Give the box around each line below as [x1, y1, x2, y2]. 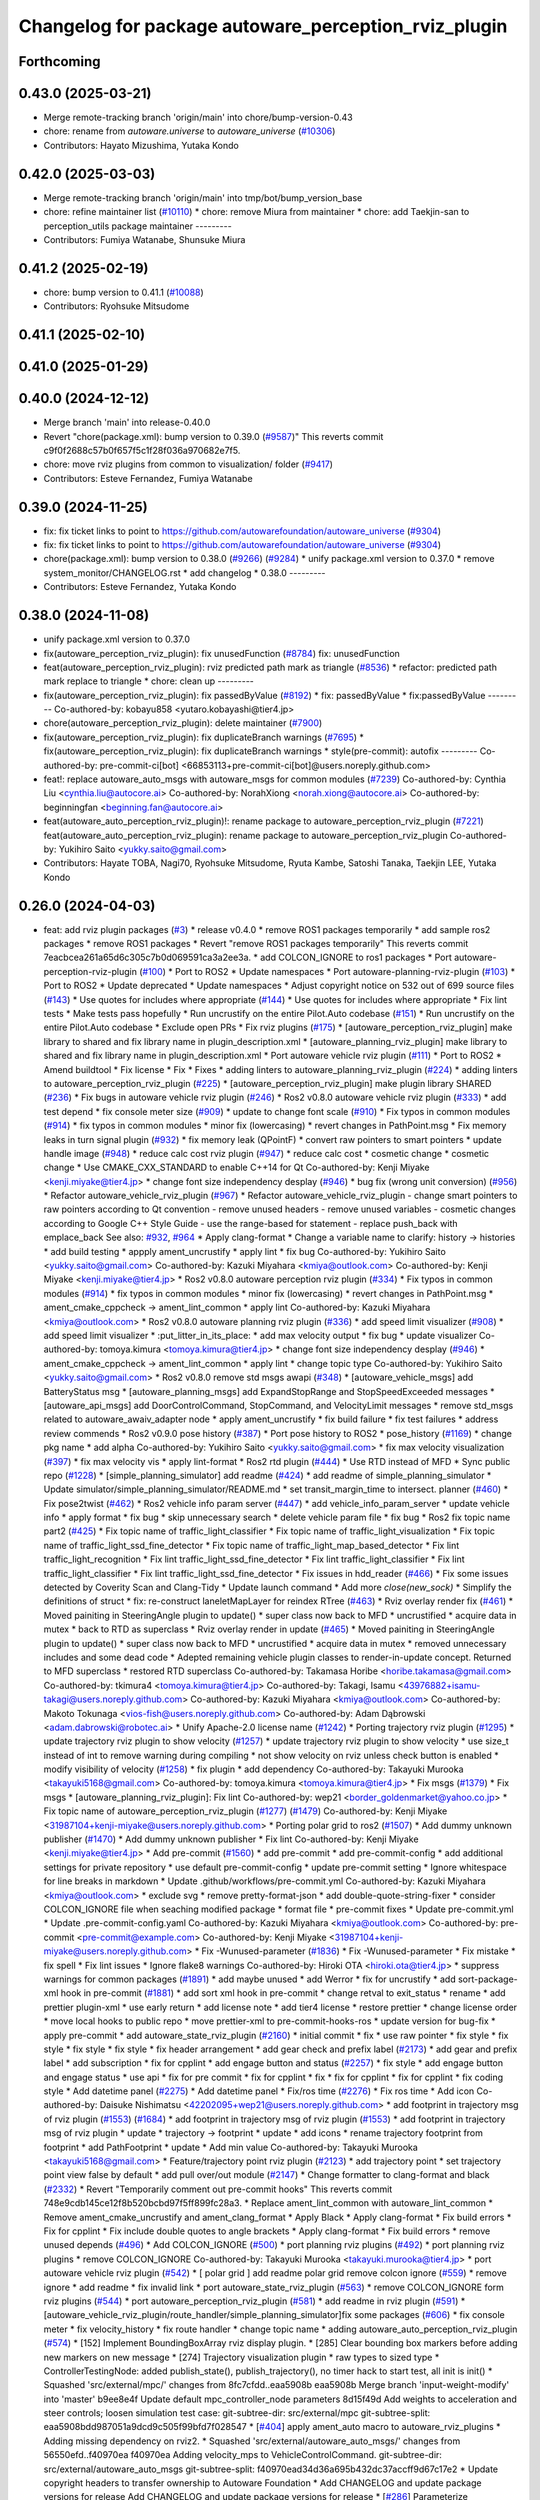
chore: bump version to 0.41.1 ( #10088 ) [43, 286, 204, 298]
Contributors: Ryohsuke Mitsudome [43, 300, 190, 312]
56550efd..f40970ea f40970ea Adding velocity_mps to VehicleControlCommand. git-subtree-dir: [43, 2449, 442, 2461]
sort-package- [457, 1973, 519, 1985]
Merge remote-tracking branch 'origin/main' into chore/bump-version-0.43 [43, 111, 354, 124]
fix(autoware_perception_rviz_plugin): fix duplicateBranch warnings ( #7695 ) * [43, 731, 365, 743]
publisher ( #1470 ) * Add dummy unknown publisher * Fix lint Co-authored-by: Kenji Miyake [43, 1833, 419, 1845]
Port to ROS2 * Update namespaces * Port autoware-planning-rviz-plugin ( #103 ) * [175, 965, 515, 977]
